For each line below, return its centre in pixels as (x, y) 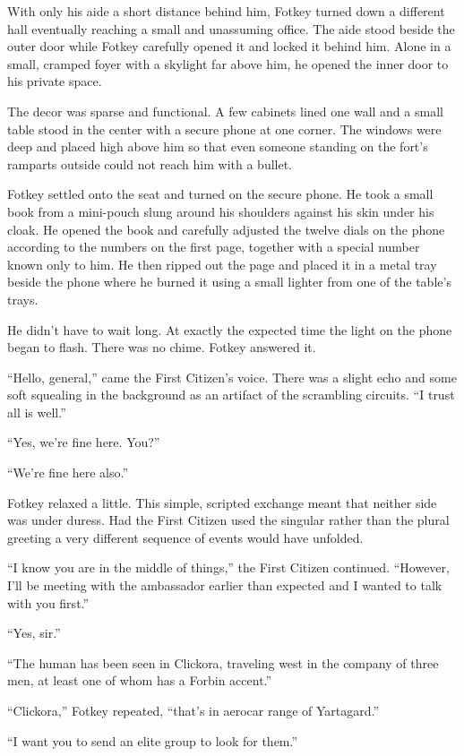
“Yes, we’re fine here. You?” (84, 442)
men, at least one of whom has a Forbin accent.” (140, 680)
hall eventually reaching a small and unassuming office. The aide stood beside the (231, 28)
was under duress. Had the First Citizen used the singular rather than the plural (228, 520)
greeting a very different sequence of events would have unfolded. (185, 537)
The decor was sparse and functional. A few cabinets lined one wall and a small (225, 111)
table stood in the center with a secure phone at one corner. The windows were (224, 129)
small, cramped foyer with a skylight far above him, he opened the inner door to (228, 63)
